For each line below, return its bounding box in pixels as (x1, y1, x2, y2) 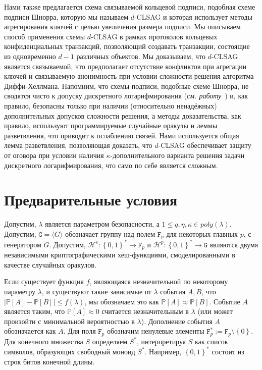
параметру (4, 286, 36, 296)
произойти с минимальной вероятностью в (4, 315, 135, 326)
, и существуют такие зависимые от (41, 286, 151, 296)
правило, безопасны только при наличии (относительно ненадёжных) (4, 100, 217, 111)
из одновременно (4, 50, 56, 61)
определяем (92, 336, 127, 346)
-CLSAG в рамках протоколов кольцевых (91, 31, 218, 41)
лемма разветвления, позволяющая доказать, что (4, 140, 152, 150)
